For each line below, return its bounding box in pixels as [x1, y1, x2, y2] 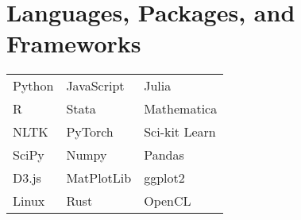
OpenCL [144, 191, 191, 210]
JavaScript [66, 76, 125, 95]
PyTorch [66, 122, 114, 141]
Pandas [144, 145, 184, 164]
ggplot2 [144, 168, 185, 187]
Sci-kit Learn [144, 122, 216, 141]
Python [13, 76, 54, 95]
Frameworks [6, 27, 141, 60]
